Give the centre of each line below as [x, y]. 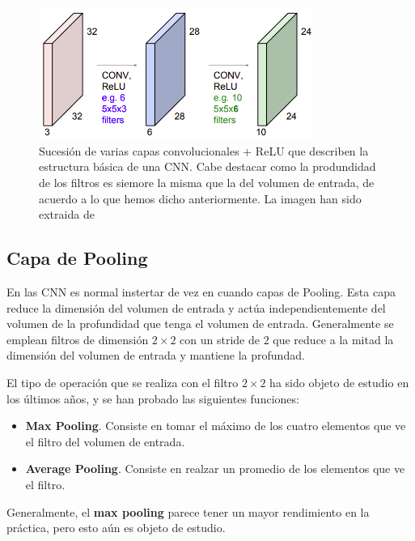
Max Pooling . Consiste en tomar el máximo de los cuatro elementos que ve [216, 426]
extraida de [67, 214]
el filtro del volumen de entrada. [105, 441]
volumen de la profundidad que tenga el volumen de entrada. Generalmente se [200, 324]
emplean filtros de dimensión [78, 339]
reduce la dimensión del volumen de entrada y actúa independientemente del [196, 307]
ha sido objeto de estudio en [339, 382]
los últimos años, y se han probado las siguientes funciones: [153, 398]
